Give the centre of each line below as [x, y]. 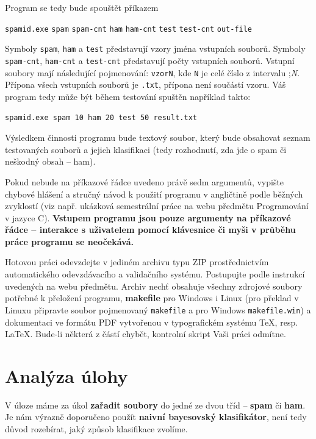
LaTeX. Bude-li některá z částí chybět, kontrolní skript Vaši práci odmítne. [145, 334]
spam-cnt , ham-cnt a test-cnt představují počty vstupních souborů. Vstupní [150, 60]
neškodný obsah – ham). [50, 161]
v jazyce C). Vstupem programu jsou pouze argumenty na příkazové [148, 217]
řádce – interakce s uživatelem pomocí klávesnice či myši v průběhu [150, 230]
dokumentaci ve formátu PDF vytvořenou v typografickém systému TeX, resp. [152, 322]
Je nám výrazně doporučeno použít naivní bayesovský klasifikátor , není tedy [156, 417]
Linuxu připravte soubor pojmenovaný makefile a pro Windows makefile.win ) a [158, 309]
